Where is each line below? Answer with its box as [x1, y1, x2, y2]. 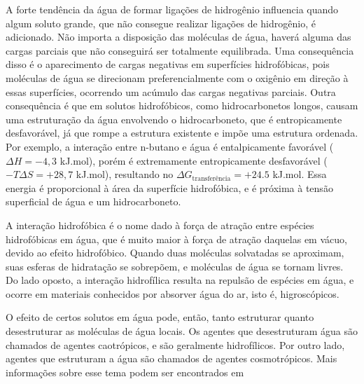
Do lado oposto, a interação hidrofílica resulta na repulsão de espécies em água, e [6, 273, 354, 287]
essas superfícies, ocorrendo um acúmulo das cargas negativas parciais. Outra [6, 84, 336, 99]
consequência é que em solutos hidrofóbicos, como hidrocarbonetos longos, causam [6, 98, 358, 113]
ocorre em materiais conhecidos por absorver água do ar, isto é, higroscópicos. [6, 286, 339, 301]
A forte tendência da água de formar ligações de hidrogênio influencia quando [6, 2, 339, 16]
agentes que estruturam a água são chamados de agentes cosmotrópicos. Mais [6, 351, 337, 366]
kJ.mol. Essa [272, 167, 327, 181]
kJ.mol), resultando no [76, 167, 174, 181]
